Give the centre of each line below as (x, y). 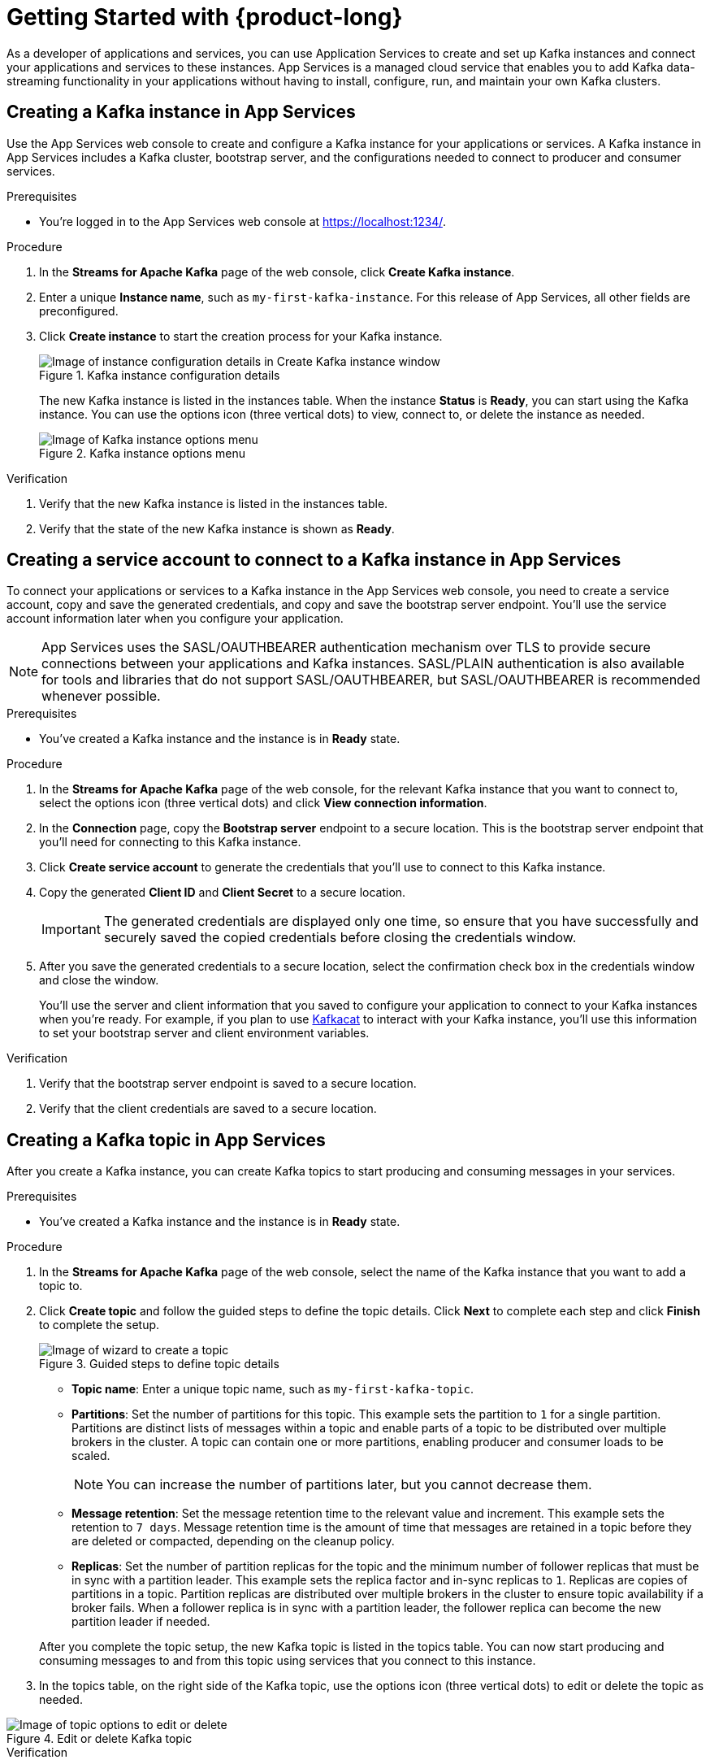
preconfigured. (79, 311)
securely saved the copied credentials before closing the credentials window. (340, 938)
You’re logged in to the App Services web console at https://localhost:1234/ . (242, 221)
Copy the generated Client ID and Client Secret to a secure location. (223, 893)
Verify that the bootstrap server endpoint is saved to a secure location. (228, 1084)
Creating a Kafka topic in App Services (166, 1140)
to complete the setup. (100, 1325)
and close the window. (99, 980)
